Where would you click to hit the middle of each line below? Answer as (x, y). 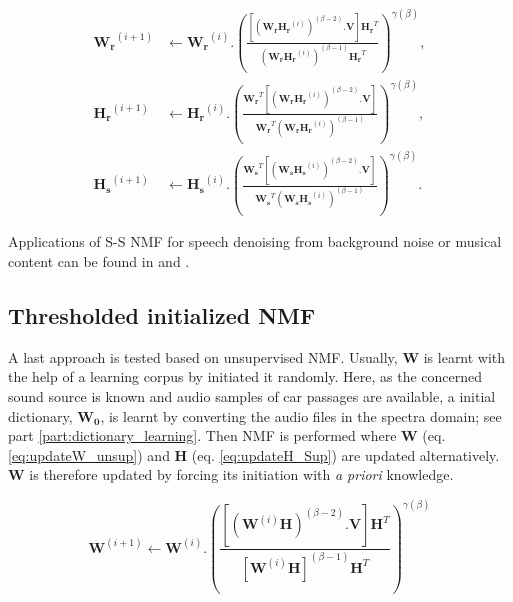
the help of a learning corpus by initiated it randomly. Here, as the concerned (245, 376)
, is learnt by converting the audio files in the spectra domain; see (301, 415)
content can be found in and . (99, 261)
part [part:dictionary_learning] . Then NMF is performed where (202, 435)
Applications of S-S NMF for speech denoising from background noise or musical (255, 241)
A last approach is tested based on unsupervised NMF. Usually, (203, 356)
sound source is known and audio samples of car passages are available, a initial (252, 396)
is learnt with (464, 356)
